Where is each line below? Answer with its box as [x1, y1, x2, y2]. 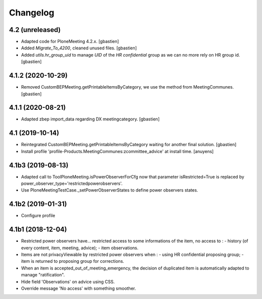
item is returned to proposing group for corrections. [21, 258, 125, 264]
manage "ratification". [21, 272, 65, 278]
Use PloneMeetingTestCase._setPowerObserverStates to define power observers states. [21, 187, 198, 193]
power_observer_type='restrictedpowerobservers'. [21, 180, 123, 186]
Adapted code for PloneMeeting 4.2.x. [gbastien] [21, 39, 119, 45]
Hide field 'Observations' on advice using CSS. [21, 279, 115, 284]
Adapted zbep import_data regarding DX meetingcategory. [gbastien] [21, 116, 160, 122]
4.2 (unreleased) [9, 26, 61, 34]
